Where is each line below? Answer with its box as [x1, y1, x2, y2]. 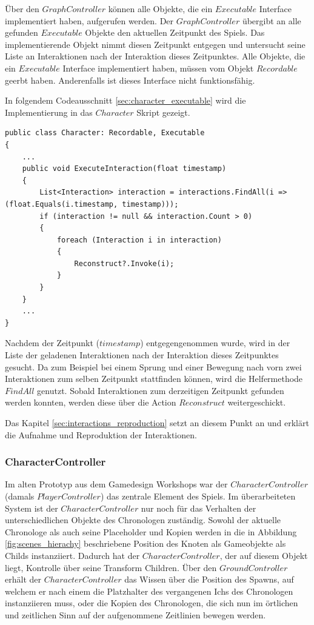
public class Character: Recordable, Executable [5, 129, 205, 138]
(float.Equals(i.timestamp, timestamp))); [5, 199, 179, 209]
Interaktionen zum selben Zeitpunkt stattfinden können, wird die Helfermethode [5, 372, 303, 385]
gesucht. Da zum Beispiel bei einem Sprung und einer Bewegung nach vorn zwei [5, 360, 302, 373]
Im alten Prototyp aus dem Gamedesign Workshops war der [5, 478, 228, 490]
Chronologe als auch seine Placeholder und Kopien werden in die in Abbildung [5, 525, 297, 538]
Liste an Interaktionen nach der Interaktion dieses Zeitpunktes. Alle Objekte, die [5, 50, 306, 62]
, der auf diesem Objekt [219, 549, 308, 561]
